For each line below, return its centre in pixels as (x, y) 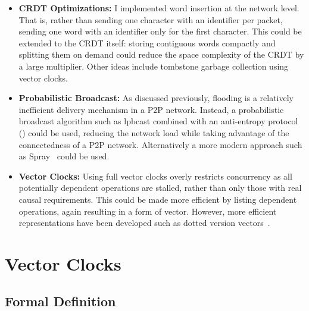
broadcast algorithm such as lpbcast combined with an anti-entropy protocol (158, 121)
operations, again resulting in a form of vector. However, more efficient (148, 211)
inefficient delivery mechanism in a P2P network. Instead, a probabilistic (151, 109)
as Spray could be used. (64, 156)
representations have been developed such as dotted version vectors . (144, 223)
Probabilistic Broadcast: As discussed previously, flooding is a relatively (156, 98)
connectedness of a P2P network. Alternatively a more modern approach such (160, 144)
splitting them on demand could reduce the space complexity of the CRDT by (161, 54)
